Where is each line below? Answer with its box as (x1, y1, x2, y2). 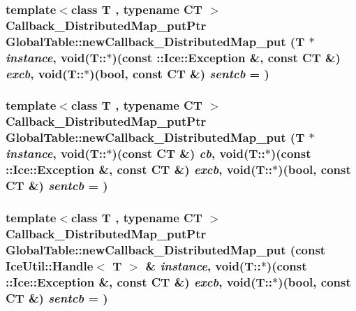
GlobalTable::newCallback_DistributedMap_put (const (6, 240, 326, 258)
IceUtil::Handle (6, 256, 94, 274)
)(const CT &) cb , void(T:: (112, 145, 265, 162)
